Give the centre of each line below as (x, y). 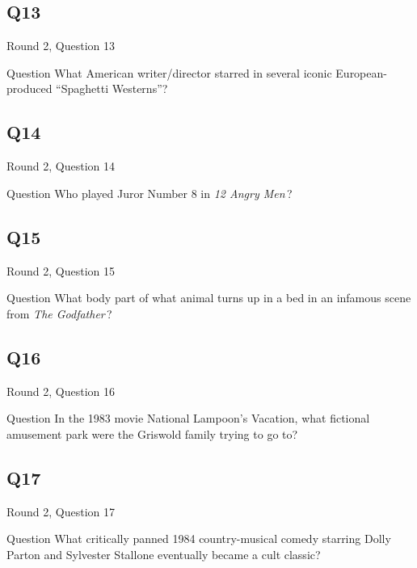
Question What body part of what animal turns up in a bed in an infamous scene (209, 298)
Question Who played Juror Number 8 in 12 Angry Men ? (150, 193)
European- (361, 72)
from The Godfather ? (59, 313)
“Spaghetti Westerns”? (112, 88)
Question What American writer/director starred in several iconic (169, 72)
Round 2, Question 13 (61, 46)
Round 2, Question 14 (61, 166)
